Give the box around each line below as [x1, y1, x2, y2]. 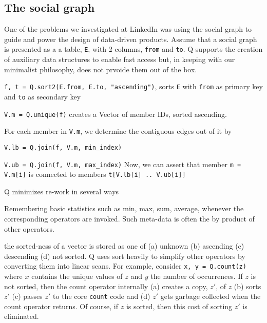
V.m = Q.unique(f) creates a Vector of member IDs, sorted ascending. [4, 108, 227, 119]
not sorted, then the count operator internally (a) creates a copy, [4, 280, 208, 291]
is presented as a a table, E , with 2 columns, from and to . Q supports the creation [4, 44, 263, 54]
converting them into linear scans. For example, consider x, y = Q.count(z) [4, 260, 246, 271]
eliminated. [4, 311, 39, 321]
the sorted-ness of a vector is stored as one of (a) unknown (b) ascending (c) [4, 240, 244, 251]
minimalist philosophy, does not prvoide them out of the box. [4, 64, 197, 74]
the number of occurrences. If [150, 271, 243, 281]
